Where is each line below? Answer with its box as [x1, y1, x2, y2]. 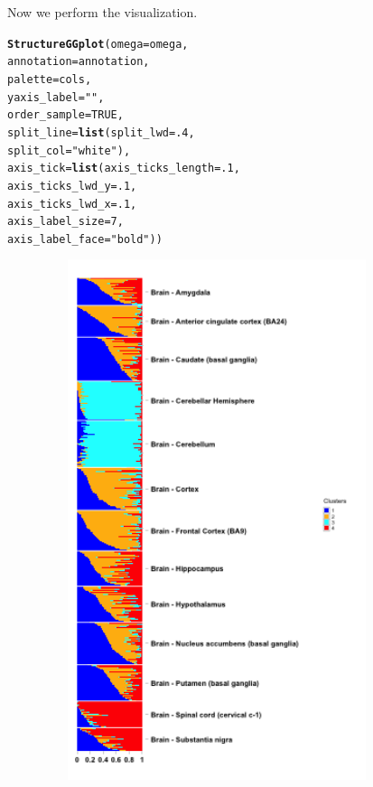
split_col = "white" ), [7, 144, 131, 157]
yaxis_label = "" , [7, 90, 105, 104]
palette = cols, [7, 72, 92, 86]
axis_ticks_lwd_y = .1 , [7, 179, 137, 192]
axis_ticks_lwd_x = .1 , [7, 197, 137, 211]
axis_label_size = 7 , [7, 215, 124, 229]
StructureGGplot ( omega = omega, [7, 37, 189, 51]
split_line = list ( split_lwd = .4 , [7, 126, 195, 139]
